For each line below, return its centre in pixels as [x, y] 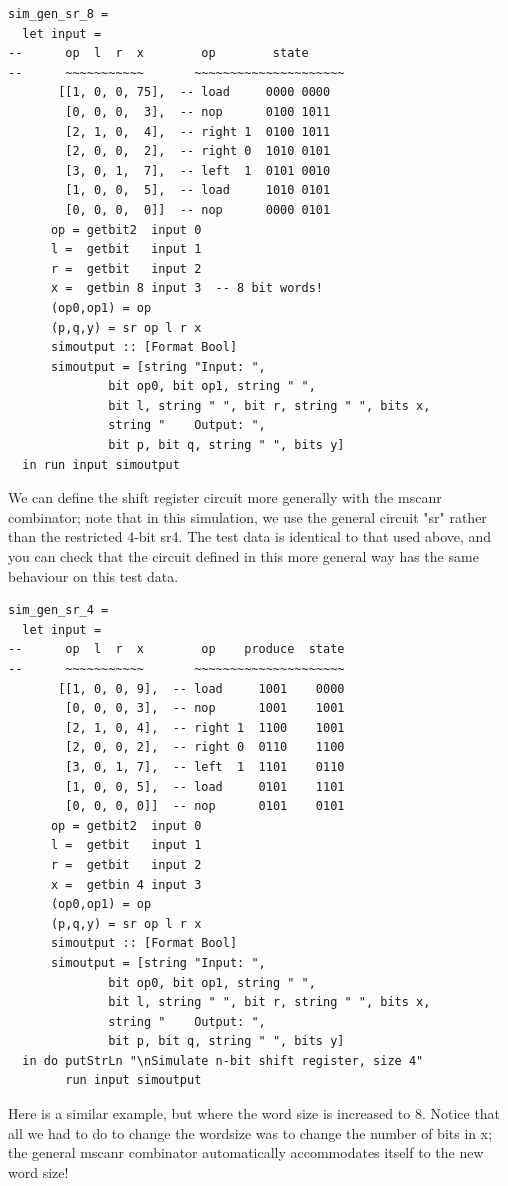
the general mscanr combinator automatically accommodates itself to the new [246, 1152]
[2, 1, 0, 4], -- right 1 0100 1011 [198, 131]
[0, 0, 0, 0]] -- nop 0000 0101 [198, 209]
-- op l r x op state [158, 53]
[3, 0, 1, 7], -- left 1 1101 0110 [205, 766]
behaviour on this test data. [93, 575]
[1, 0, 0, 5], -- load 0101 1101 [205, 786]
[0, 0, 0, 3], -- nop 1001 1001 [205, 708]
